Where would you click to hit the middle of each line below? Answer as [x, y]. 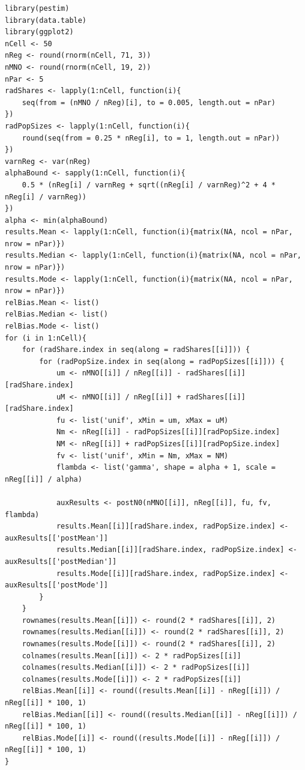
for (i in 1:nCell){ [46, 338]
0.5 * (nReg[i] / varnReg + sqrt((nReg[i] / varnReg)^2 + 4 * [149, 185]
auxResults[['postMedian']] [61, 561]
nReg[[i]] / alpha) [44, 479]
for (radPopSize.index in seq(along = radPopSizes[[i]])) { [162, 361]
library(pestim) [37, 8]
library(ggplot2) [39, 32]
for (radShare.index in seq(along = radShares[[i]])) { [136, 350]
